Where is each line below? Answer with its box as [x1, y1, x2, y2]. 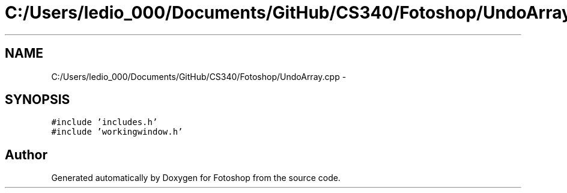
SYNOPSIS [5, 92, 70, 108]
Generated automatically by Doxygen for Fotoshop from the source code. [51, 173, 341, 183]
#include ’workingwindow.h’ [51, 127, 183, 137]
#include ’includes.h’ [51, 117, 158, 127]
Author [5, 147, 47, 162]
